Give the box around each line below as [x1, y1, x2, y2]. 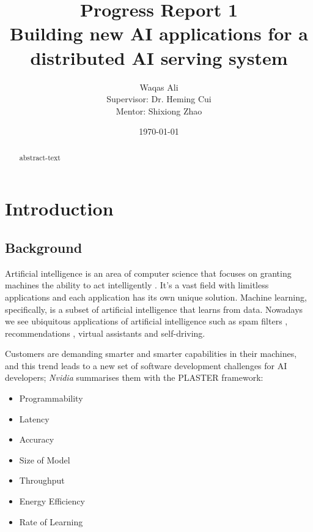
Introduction [5, 196, 114, 221]
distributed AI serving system [30, 45, 288, 70]
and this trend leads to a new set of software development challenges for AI [5, 359, 287, 372]
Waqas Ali [139, 80, 179, 93]
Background [5, 238, 83, 257]
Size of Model [19, 453, 70, 466]
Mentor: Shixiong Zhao [116, 104, 202, 117]
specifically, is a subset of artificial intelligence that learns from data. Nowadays [5, 302, 303, 315]
